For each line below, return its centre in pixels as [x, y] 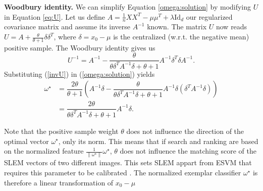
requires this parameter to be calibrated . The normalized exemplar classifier [123, 172]
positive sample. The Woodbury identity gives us [80, 47]
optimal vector [27, 141]
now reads [231, 27]
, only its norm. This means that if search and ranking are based [158, 141]
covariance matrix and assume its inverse [67, 27]
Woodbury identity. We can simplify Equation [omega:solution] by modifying [128, 7]
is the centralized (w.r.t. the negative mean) [181, 37]
